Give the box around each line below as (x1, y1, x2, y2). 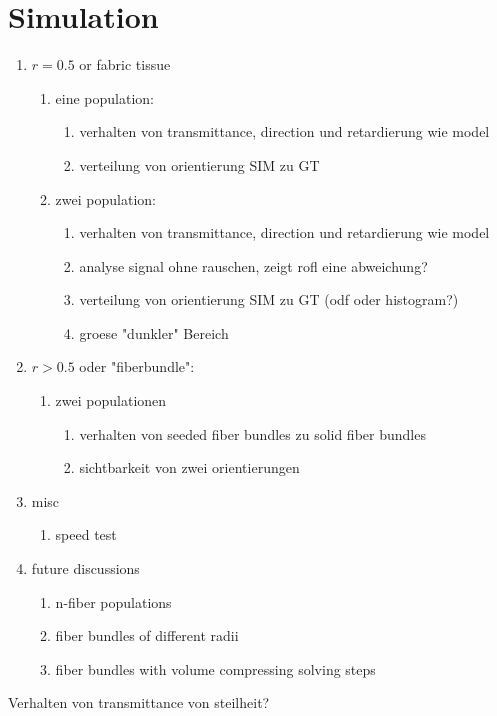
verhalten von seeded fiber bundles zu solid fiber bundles (79, 423, 426, 444)
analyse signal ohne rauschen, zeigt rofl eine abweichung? (79, 255, 428, 276)
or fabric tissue (79, 54, 171, 75)
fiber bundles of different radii (55, 625, 239, 646)
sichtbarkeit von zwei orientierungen (79, 457, 300, 478)
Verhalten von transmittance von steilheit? (8, 692, 270, 713)
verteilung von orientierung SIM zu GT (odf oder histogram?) (79, 289, 459, 310)
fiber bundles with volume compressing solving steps (55, 658, 376, 679)
